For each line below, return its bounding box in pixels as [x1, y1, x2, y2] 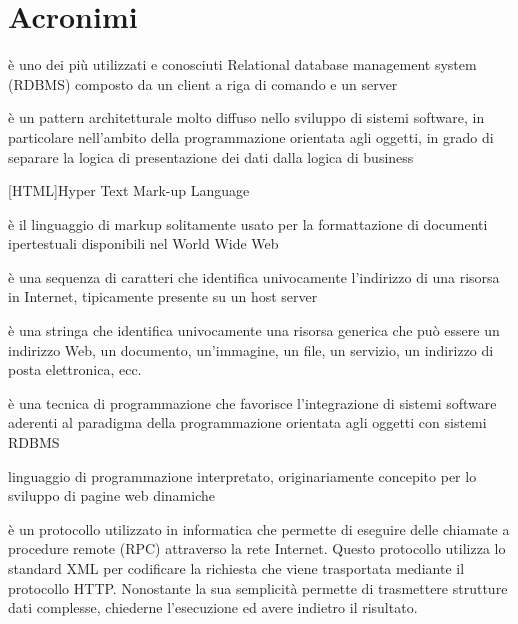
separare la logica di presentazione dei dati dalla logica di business [8, 146, 414, 167]
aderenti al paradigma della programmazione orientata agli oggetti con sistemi [8, 412, 487, 433]
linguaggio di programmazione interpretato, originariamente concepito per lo [8, 465, 477, 486]
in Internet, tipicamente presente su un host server [8, 286, 318, 307]
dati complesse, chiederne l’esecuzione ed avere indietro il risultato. [8, 597, 418, 618]
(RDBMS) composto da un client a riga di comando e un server [8, 73, 398, 94]
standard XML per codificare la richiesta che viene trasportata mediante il [8, 558, 465, 578]
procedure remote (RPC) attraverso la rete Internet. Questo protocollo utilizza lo [8, 538, 506, 559]
